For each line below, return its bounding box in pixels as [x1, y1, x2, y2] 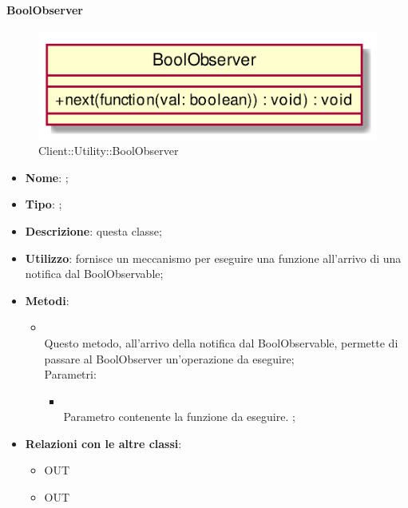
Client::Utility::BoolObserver [38, 142, 179, 159]
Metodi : [25, 292, 69, 308]
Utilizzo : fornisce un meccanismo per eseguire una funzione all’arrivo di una [25, 249, 402, 266]
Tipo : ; [25, 196, 62, 212]
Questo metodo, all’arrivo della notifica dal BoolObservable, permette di [44, 334, 398, 351]
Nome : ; [25, 169, 69, 185]
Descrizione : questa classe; [25, 222, 162, 239]
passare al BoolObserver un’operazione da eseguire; [44, 350, 295, 367]
